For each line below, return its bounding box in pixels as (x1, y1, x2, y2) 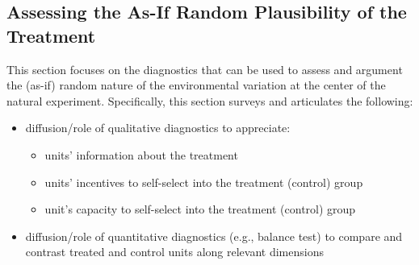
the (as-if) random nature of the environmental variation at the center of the (6, 77, 386, 93)
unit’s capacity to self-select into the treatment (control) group (44, 201, 356, 217)
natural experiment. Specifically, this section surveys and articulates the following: (6, 92, 413, 109)
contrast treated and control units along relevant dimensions (25, 243, 324, 260)
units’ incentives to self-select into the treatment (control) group (44, 173, 363, 190)
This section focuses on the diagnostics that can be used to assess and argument (6, 60, 403, 77)
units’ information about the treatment (44, 146, 238, 163)
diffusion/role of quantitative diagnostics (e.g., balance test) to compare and (25, 227, 403, 244)
